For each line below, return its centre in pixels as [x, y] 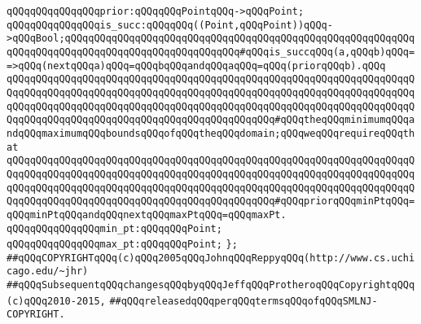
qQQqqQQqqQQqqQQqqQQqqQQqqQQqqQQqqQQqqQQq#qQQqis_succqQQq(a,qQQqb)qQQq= [211, 52]
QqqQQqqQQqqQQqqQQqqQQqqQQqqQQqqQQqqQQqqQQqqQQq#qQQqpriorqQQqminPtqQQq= [211, 201]
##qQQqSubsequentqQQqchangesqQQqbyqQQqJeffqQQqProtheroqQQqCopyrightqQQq [211, 285]
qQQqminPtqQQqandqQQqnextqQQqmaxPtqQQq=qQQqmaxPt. [147, 215]
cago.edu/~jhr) [48, 271]
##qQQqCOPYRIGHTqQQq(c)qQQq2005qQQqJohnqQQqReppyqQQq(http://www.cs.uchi [211, 258]
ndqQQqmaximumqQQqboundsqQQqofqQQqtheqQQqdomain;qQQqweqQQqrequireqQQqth [211, 133]
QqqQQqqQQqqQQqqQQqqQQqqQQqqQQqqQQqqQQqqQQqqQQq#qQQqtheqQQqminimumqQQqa [211, 120]
